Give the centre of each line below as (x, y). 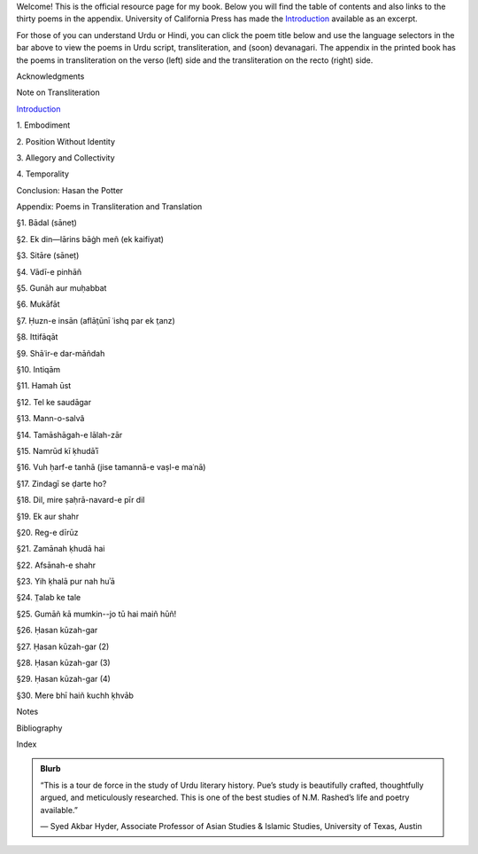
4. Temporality (43, 174)
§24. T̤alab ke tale (49, 598)
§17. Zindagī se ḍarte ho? (62, 483)
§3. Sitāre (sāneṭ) (48, 255)
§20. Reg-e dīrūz (47, 532)
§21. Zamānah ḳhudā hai (61, 549)
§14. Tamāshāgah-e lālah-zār (69, 435)
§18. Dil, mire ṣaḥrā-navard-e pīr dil (81, 500)
